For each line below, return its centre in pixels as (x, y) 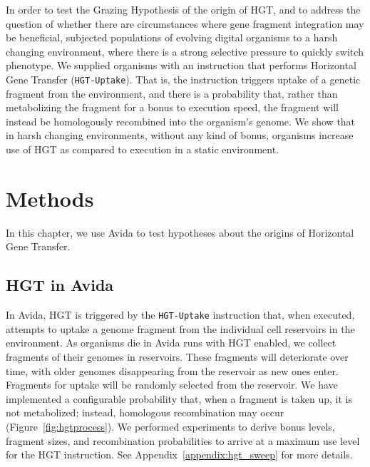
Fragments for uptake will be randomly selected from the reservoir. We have (172, 385)
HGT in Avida (60, 285)
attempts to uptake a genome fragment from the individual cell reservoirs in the (180, 328)
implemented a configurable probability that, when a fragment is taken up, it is (179, 398)
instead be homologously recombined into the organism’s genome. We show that (181, 121)
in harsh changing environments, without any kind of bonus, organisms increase (180, 135)
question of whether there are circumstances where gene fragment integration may (185, 23)
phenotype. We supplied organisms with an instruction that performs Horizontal (181, 65)
